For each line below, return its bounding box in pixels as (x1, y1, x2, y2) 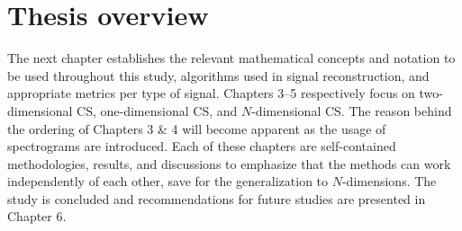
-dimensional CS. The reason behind (251, 101, 452, 120)
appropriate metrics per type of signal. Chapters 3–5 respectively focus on (7, 84, 415, 102)
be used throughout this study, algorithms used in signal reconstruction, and (7, 66, 430, 84)
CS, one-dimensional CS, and (77, 101, 238, 120)
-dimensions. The (341, 172, 437, 191)
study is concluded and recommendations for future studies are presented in (7, 189, 426, 208)
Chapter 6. (7, 207, 67, 226)
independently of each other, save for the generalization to (7, 172, 329, 191)
